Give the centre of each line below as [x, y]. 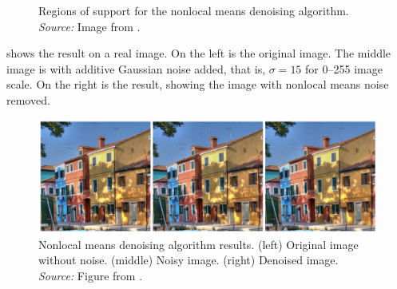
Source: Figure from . [91, 275]
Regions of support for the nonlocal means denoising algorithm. [194, 10]
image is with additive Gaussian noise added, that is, [136, 68]
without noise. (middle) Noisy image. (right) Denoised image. [189, 260]
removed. [28, 99]
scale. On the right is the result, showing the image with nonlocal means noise [198, 84]
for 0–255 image [344, 68]
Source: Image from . [89, 26]
